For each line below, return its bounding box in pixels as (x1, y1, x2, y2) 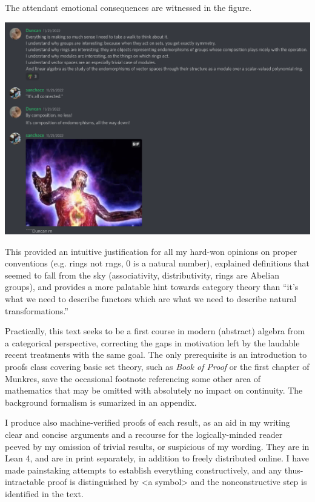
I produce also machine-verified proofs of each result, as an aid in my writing (5, 416, 290, 429)
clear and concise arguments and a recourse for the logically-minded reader (5, 428, 283, 440)
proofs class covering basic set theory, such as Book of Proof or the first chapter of (5, 360, 310, 372)
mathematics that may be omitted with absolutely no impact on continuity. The (5, 384, 303, 397)
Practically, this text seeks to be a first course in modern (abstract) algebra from (5, 325, 305, 337)
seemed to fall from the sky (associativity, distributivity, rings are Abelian (5, 268, 279, 281)
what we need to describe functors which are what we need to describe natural (5, 292, 297, 305)
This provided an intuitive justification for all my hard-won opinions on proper (5, 245, 297, 257)
